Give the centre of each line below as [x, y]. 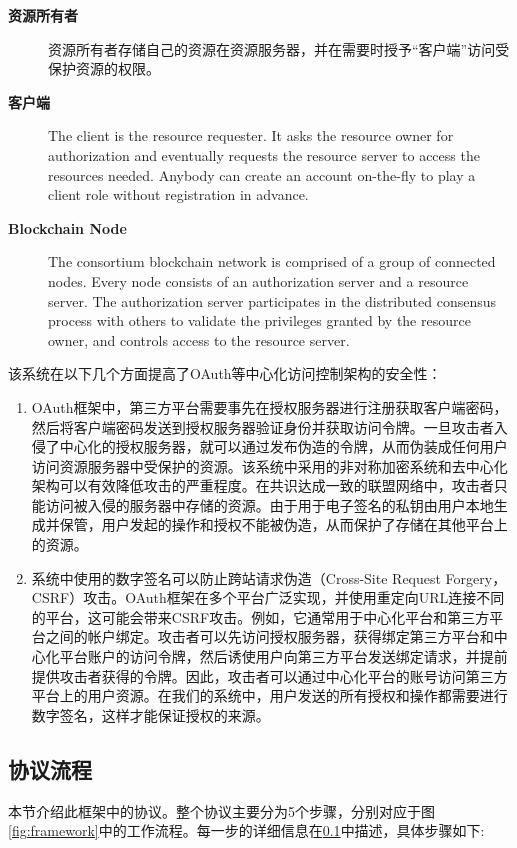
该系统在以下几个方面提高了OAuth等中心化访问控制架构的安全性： [225, 373]
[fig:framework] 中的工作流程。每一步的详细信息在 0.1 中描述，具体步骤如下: [246, 830]
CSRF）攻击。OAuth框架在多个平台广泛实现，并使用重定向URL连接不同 [268, 597]
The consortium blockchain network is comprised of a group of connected [272, 261]
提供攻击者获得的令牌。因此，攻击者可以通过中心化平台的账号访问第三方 [269, 675]
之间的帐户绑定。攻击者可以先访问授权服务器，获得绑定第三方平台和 [269, 636]
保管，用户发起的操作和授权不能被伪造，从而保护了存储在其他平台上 [283, 524]
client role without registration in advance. [178, 194]
